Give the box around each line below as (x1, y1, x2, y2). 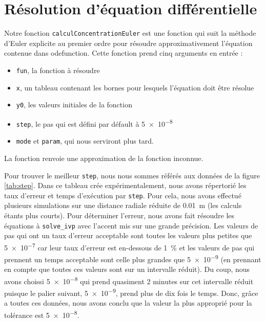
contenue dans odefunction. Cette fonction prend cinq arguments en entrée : (4, 48, 243, 58)
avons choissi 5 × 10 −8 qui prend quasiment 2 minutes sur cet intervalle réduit (4, 274, 254, 286)
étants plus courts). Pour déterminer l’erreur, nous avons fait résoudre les (4, 210, 235, 220)
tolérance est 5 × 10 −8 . (4, 308, 79, 320)
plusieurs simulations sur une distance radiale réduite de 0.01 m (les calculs (4, 200, 242, 211)
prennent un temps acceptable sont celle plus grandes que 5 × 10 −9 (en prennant (4, 252, 261, 264)
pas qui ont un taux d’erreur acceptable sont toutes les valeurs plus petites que (4, 230, 252, 241)
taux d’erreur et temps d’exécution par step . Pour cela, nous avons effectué (4, 190, 241, 200)
